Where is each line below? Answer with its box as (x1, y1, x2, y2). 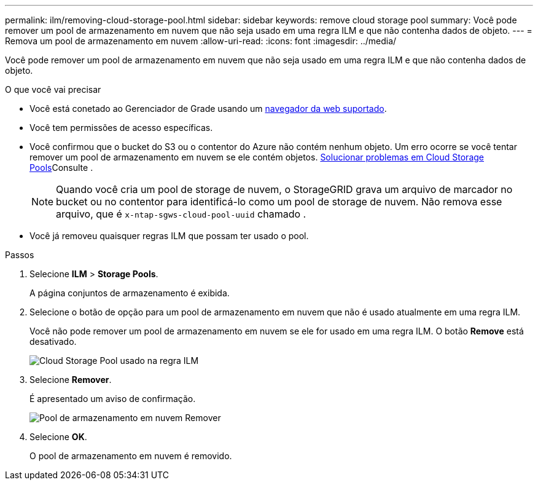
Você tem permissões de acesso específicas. (29, 122, 213, 133)
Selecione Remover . (29, 374, 112, 385)
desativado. (29, 336, 77, 347)
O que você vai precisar (5, 84, 101, 95)
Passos (5, 250, 34, 260)
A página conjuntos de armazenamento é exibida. (29, 288, 230, 298)
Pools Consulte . (29, 162, 93, 173)
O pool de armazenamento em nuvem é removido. (29, 451, 232, 461)
